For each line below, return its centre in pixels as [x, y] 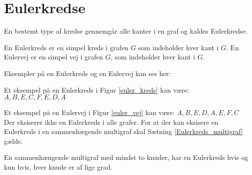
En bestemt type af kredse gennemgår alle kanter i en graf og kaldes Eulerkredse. [126, 31]
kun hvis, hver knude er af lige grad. [58, 167]
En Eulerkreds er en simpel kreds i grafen [66, 47]
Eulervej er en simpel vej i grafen [54, 57]
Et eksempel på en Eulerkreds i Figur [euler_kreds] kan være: [97, 89]
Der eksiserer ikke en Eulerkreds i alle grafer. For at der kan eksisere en [111, 122]
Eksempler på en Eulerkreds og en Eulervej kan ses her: [87, 73]
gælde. [13, 141]
